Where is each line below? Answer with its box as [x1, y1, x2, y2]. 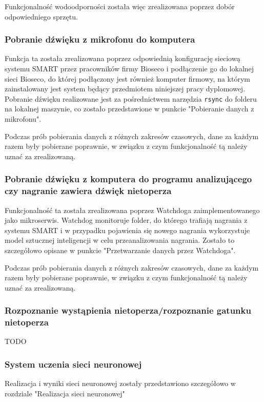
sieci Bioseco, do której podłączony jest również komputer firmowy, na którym [5, 73, 250, 84]
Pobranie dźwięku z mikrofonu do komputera [5, 33, 195, 46]
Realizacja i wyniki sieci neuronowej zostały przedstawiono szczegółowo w [5, 378, 236, 389]
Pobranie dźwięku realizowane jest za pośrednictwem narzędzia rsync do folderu [5, 93, 257, 104]
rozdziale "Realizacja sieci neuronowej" [5, 388, 125, 398]
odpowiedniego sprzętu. [5, 11, 78, 22]
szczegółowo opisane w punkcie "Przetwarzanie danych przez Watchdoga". [5, 244, 236, 255]
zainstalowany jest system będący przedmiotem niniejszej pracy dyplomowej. [5, 83, 246, 94]
